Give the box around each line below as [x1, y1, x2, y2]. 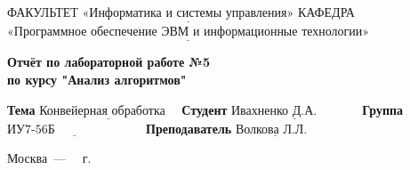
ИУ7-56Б [7, 123, 55, 136]
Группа [362, 100, 404, 118]
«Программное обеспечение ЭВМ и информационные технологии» [7, 26, 370, 39]
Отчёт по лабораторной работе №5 [7, 53, 210, 71]
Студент [181, 100, 228, 118]
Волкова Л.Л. [235, 123, 308, 136]
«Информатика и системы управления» [82, 7, 294, 20]
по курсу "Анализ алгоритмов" [7, 70, 187, 89]
